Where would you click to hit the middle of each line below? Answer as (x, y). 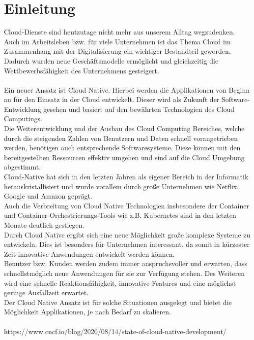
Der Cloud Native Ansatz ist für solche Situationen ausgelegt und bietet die (118, 302)
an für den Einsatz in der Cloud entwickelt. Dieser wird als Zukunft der (112, 99)
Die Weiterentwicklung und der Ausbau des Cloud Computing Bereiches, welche (124, 128)
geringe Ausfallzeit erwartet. (46, 292)
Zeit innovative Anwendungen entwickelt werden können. (89, 254)
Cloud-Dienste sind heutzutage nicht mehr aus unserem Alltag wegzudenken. (119, 32)
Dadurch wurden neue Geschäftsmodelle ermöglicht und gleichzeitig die (111, 60)
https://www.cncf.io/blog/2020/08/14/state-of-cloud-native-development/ (115, 331)
